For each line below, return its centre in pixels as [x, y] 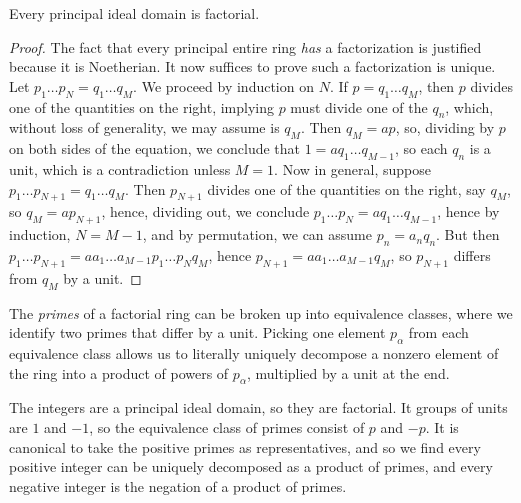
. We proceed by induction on [223, 85]
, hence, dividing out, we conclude [205, 211]
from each [438, 332]
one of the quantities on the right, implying [141, 106]
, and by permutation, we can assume [257, 234]
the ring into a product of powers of [119, 372]
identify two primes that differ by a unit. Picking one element [197, 332]
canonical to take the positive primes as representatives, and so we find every [245, 446]
